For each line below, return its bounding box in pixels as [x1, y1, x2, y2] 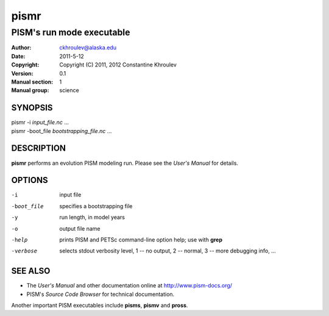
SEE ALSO [11, 266, 51, 276]
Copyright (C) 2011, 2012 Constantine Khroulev [59, 61, 177, 68]
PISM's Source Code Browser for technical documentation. [26, 290, 175, 298]
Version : [11, 70, 34, 77]
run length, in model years [59, 214, 125, 221]
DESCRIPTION [11, 143, 66, 154]
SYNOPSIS [11, 102, 53, 113]
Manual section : [11, 78, 54, 85]
